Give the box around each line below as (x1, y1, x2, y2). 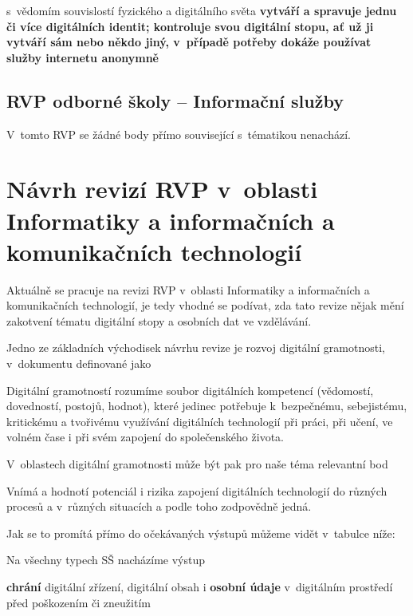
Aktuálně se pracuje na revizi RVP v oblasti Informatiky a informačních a (6, 281, 370, 298)
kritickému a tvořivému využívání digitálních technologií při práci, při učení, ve (6, 413, 393, 429)
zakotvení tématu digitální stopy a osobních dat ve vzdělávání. (6, 312, 312, 329)
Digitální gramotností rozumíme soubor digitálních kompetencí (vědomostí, (6, 381, 374, 398)
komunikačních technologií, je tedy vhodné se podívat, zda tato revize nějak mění (6, 297, 404, 314)
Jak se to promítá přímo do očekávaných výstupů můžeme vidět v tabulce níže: (6, 524, 395, 541)
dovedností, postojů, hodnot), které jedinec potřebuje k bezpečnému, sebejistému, (6, 397, 407, 414)
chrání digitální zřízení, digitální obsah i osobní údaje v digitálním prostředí (6, 578, 393, 594)
